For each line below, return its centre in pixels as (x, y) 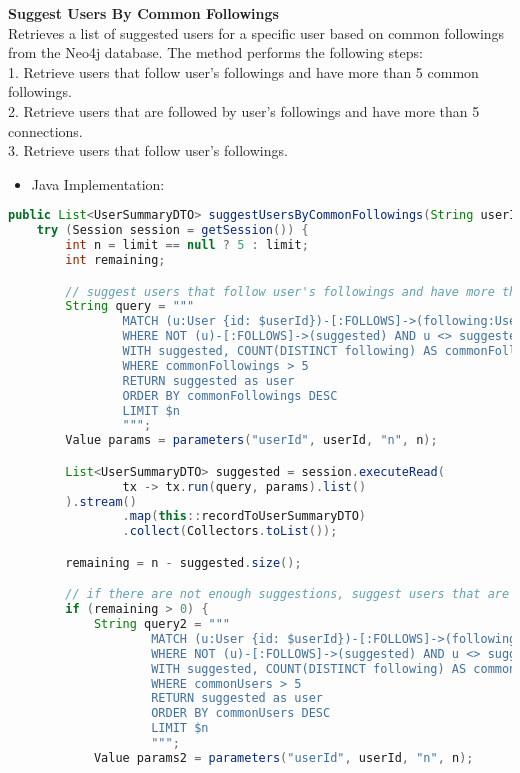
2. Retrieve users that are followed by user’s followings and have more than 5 (244, 110)
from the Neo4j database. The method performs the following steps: (215, 52)
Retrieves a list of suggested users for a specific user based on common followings (256, 32)
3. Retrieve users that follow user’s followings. (148, 150)
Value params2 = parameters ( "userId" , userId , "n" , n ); (283, 757)
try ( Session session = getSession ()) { (172, 230)
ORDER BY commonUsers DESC (241, 713)
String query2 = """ (161, 624)
